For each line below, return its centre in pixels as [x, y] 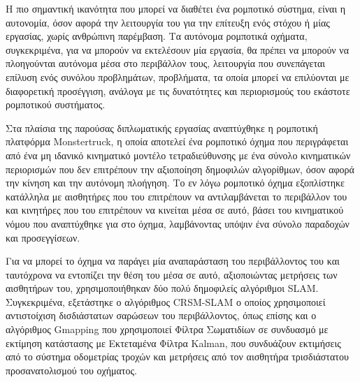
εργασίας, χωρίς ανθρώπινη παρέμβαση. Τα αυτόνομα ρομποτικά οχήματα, [157, 36]
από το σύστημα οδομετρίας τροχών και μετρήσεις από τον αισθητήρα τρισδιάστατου [177, 357]
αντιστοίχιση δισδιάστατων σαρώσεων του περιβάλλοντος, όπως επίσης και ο [161, 315]
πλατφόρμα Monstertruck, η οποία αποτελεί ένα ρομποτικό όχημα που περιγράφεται [177, 141]
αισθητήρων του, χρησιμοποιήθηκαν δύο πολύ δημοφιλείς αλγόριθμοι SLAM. [162, 288]
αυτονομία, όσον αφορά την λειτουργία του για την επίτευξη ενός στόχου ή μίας [168, 22]
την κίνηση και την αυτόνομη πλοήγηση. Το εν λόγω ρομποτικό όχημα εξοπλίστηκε [175, 183]
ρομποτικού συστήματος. [56, 104]
